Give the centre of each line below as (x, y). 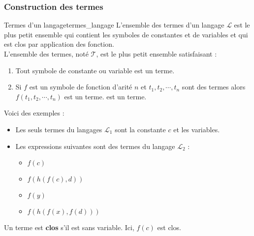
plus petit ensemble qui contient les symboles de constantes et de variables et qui (126, 34)
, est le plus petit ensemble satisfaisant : (157, 54)
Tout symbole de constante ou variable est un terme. (95, 70)
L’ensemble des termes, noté (46, 54)
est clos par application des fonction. (59, 44)
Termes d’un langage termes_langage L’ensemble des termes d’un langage (114, 25)
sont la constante (140, 129)
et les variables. (197, 129)
